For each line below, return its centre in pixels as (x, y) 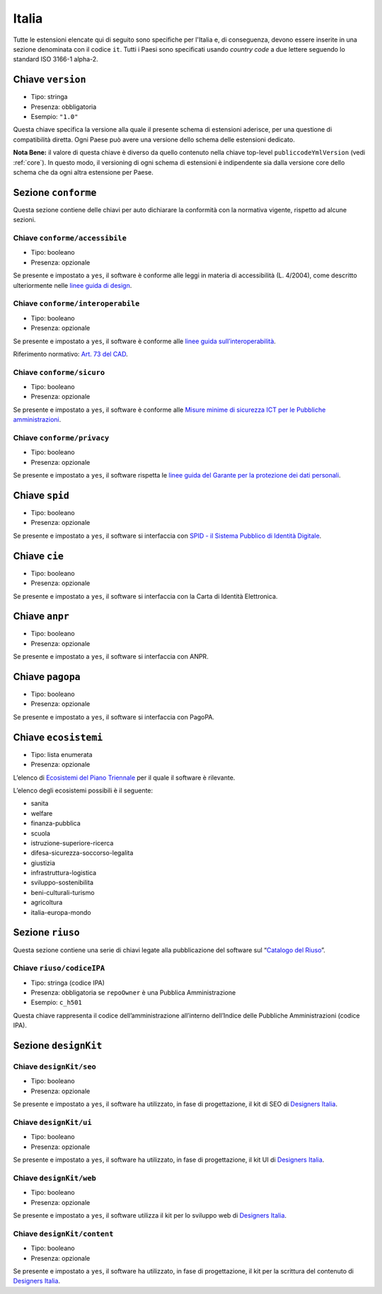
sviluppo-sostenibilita (62, 883)
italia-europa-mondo (61, 912)
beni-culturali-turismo (63, 892)
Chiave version (50, 80)
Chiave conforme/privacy (61, 437)
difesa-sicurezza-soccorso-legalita (82, 853)
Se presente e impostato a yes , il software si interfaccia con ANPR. (111, 657)
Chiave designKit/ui (52, 1122)
